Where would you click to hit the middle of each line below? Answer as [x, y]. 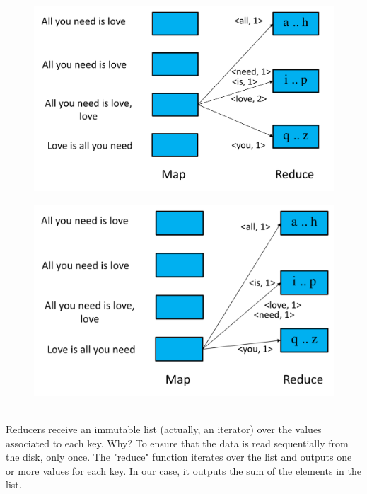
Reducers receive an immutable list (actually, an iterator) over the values [164, 429]
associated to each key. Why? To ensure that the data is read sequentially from [177, 443]
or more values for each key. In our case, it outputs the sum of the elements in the [183, 470]
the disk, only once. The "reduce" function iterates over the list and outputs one [179, 457]
